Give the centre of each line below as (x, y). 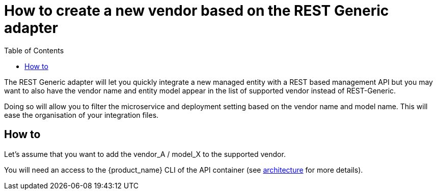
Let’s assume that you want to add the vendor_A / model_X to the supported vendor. (145, 154)
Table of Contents (34, 50)
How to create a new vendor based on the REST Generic (197, 11)
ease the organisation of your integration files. (81, 115)
